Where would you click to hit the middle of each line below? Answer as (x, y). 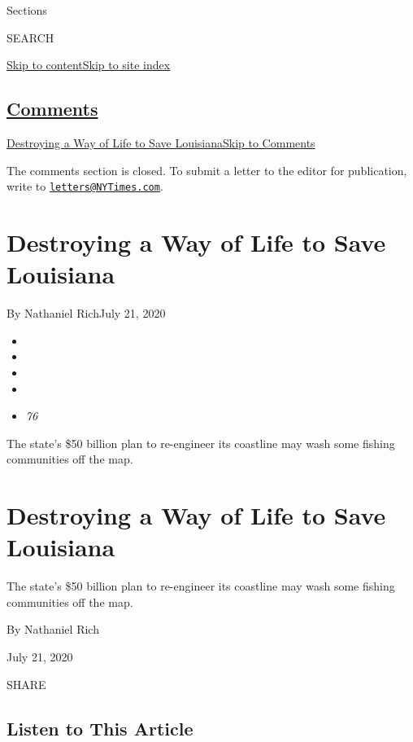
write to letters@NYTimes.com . (85, 186)
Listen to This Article (100, 728)
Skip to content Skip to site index (89, 65)
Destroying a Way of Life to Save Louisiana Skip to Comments (161, 142)
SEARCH (30, 37)
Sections (27, 10)
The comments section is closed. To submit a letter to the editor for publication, (207, 170)
